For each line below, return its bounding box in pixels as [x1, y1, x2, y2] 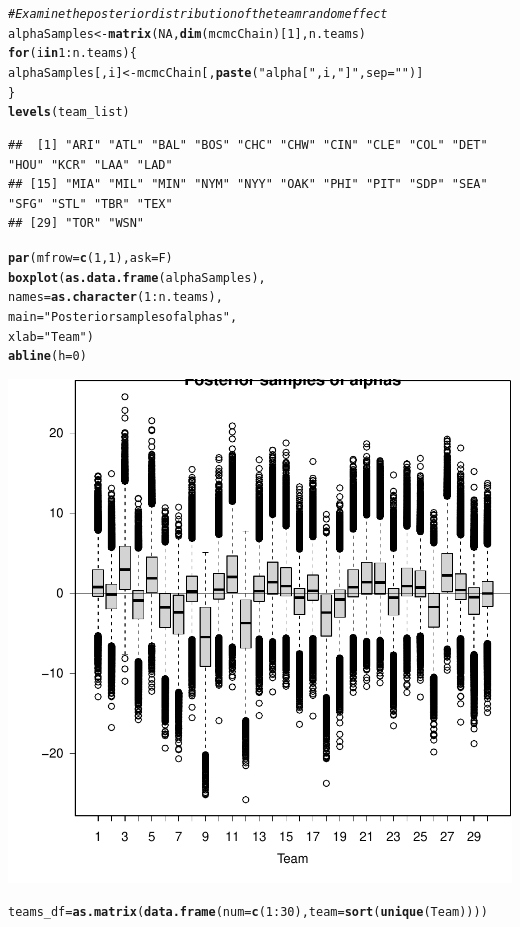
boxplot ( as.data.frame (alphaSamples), [8, 270, 266, 285]
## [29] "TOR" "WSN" [8, 216, 145, 231]
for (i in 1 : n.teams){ [8, 46, 137, 61]
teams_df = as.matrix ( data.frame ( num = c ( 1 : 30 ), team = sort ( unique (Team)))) [8, 905, 488, 920]
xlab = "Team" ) [8, 329, 94, 344]
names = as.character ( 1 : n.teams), [8, 290, 223, 305]
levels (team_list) [8, 105, 130, 120]
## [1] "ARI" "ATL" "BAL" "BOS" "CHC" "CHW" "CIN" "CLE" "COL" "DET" [8, 137, 488, 152]
